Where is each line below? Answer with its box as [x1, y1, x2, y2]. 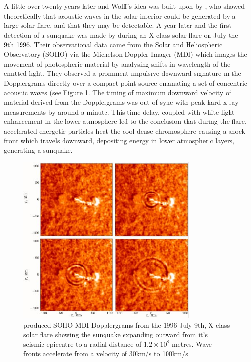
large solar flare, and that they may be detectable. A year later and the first [4, 20, 231, 30]
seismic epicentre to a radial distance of [23, 338, 142, 349]
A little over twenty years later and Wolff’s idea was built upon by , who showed [4, 1, 245, 11]
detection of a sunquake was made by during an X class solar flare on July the [4, 29, 238, 40]
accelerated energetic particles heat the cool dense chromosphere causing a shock [4, 125, 246, 136]
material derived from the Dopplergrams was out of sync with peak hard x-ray [4, 97, 239, 107]
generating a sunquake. [4, 145, 73, 155]
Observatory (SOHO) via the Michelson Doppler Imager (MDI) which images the [4, 48, 247, 59]
